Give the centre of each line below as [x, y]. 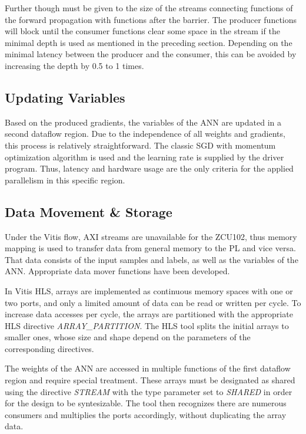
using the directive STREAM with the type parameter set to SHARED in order [149, 391]
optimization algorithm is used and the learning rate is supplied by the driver [144, 157]
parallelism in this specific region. [65, 180]
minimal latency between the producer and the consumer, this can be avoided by [151, 54]
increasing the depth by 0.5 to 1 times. [74, 65]
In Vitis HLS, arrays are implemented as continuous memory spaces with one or [149, 290]
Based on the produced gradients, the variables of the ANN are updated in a [143, 122]
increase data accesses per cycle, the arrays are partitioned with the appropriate [149, 314]
